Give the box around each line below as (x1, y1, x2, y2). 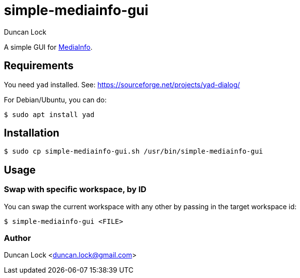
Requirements (4, 60, 74, 72)
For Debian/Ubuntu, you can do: (4, 95, 107, 104)
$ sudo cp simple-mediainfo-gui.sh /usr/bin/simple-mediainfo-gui (4, 147, 263, 156)
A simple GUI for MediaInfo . (4, 42, 93, 51)
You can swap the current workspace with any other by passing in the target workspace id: (4, 202, 297, 211)
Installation (4, 127, 60, 139)
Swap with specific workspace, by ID (4, 184, 147, 195)
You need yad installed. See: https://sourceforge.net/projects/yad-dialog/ (4, 80, 240, 89)
